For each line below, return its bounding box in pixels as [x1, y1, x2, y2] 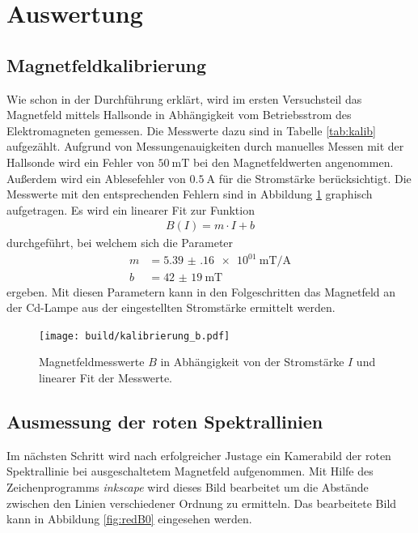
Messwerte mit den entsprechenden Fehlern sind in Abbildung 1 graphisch [6, 185, 373, 203]
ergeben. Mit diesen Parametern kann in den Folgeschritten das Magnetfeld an [6, 283, 396, 300]
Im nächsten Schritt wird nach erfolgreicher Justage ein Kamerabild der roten [6, 446, 391, 463]
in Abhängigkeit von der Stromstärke [160, 353, 344, 370]
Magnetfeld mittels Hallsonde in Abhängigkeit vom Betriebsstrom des [6, 106, 352, 123]
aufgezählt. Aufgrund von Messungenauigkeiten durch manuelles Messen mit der [6, 138, 404, 155]
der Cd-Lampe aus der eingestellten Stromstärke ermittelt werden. [6, 299, 336, 316]
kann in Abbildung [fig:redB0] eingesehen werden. [6, 510, 252, 527]
